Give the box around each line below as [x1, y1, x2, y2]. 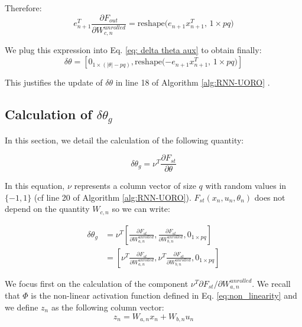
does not [254, 191, 285, 203]
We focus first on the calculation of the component [5, 277, 189, 289]
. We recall [252, 277, 291, 289]
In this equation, [5, 179, 65, 192]
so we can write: [112, 202, 170, 215]
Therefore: [5, 2, 42, 14]
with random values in [205, 179, 287, 192]
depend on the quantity [5, 202, 90, 215]
